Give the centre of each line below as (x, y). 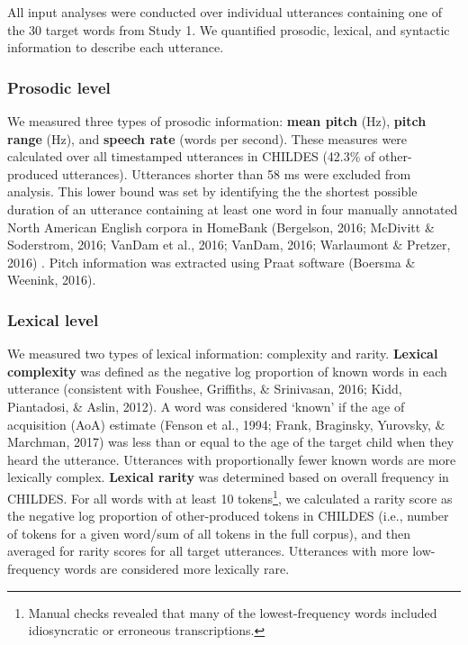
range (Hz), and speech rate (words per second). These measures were (207, 138)
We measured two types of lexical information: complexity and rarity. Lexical (223, 354)
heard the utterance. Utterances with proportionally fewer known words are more (232, 459)
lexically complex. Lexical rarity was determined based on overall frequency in (228, 477)
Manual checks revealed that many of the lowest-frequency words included (233, 612)
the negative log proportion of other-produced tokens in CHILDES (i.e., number (228, 516)
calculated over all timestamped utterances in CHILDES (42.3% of (191, 156)
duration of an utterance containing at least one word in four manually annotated (233, 209)
